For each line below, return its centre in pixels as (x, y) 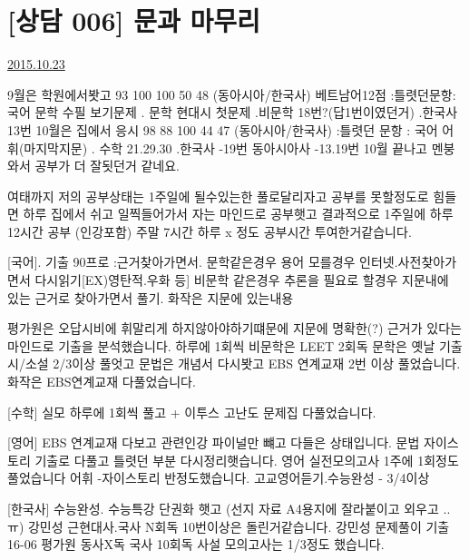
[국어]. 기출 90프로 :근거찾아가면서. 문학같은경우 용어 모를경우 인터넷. (203, 262)
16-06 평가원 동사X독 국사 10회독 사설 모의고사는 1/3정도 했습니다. (196, 544)
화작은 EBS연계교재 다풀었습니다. (102, 382)
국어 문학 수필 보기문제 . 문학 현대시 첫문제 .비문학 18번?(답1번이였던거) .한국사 (233, 112)
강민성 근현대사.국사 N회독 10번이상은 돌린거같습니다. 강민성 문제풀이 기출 (239, 526)
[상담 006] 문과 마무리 (134, 20)
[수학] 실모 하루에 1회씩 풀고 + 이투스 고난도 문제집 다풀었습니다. (192, 412)
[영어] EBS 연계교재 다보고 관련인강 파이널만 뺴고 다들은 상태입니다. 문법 (214, 442)
